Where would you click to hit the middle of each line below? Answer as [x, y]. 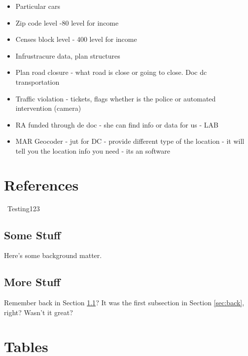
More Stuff [32, 282]
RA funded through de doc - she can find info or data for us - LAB [117, 124]
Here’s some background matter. [53, 255]
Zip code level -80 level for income [67, 22]
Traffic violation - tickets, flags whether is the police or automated [116, 98]
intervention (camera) [48, 108]
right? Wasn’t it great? [38, 312]
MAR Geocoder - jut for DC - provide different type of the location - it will [130, 141]
